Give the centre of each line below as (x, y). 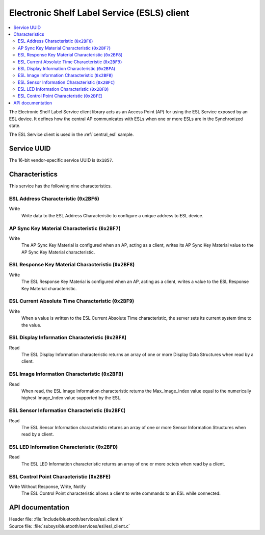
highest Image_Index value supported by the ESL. (71, 398)
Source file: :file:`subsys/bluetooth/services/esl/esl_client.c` (69, 526)
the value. (31, 325)
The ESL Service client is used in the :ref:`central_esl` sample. (71, 134)
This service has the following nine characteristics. (61, 186)
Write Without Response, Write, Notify (47, 486)
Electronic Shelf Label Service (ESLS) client (99, 13)
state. (15, 126)
